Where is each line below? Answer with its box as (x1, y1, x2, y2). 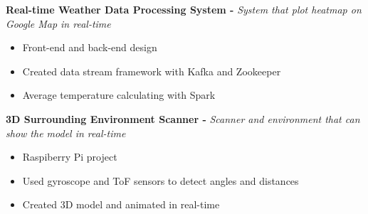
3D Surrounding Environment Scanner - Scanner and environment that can (6, 111, 360, 126)
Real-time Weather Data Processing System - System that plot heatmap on (6, 2, 362, 16)
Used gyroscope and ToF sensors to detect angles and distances (22, 173, 299, 188)
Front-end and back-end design (22, 40, 157, 55)
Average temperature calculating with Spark (22, 87, 216, 102)
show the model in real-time (6, 125, 126, 140)
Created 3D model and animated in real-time (22, 197, 220, 212)
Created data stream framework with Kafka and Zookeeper (22, 63, 281, 78)
